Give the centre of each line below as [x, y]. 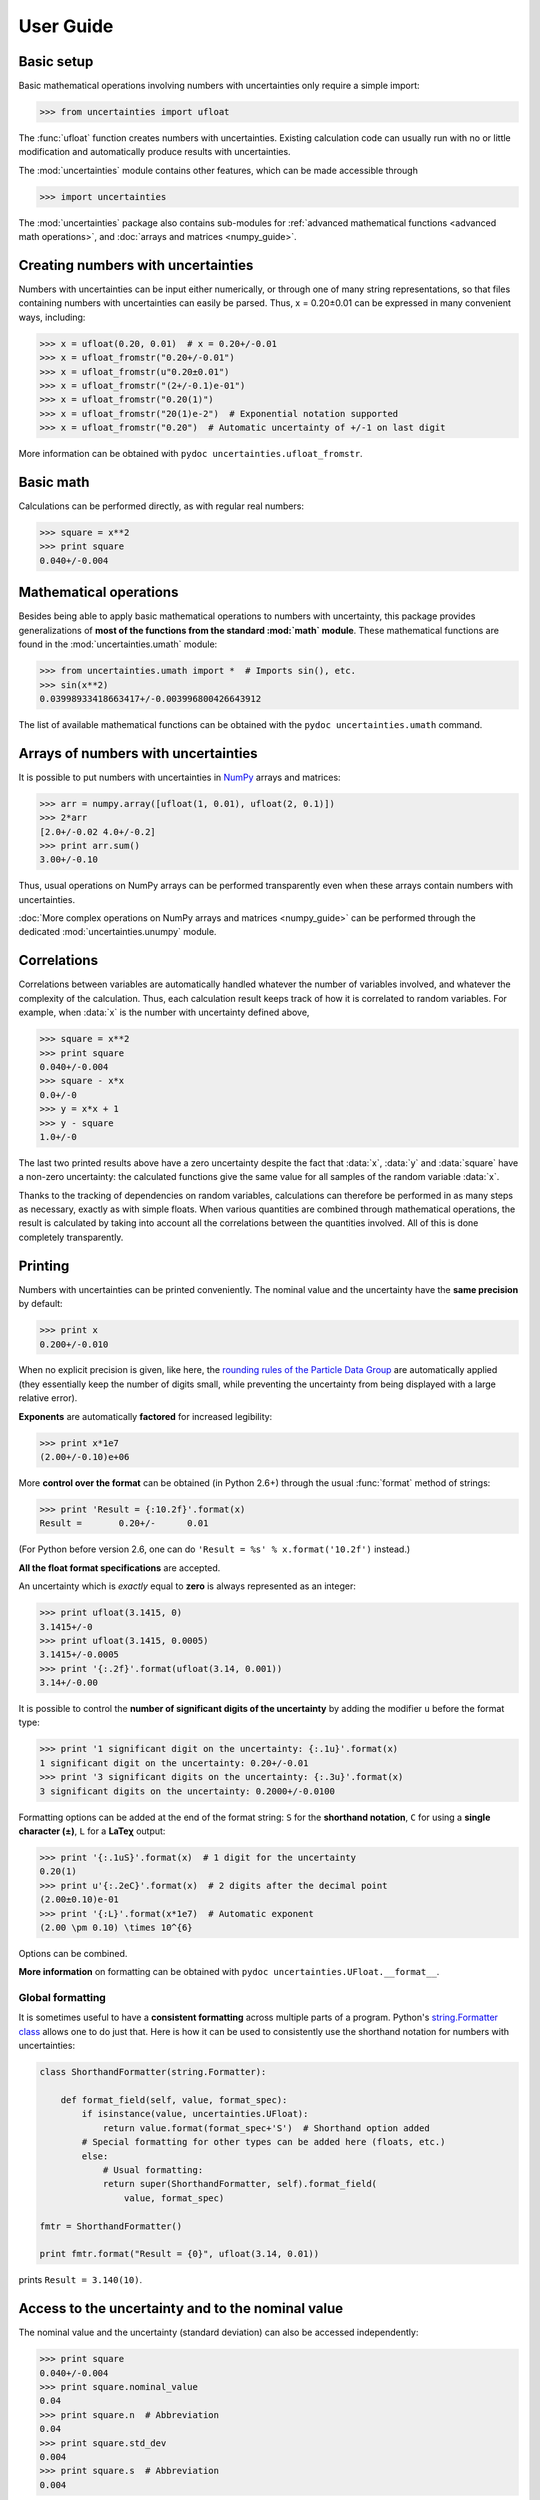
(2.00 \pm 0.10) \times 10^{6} [116, 1927]
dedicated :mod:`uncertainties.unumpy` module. [117, 932]
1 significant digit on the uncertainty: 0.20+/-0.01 [174, 1763]
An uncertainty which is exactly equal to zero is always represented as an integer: [187, 1586]
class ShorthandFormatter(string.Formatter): [153, 2072]
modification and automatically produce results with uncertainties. [154, 152]
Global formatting [62, 1998]
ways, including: [52, 317]
